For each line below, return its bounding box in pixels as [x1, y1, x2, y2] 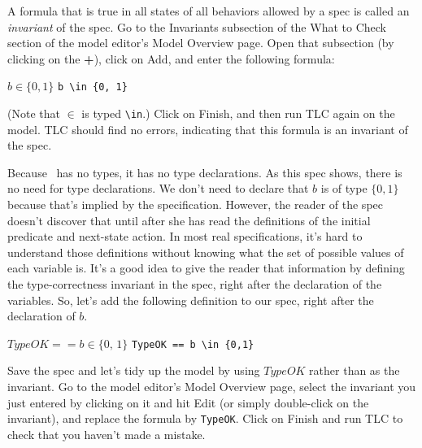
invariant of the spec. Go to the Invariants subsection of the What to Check [7, 18, 386, 35]
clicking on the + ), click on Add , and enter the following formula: [7, 50, 335, 67]
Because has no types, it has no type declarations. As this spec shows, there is [7, 163, 402, 181]
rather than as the [309, 362, 400, 379]
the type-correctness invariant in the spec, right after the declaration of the [7, 276, 382, 293]
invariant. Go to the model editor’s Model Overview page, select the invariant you [7, 378, 416, 395]
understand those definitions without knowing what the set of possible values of [7, 243, 404, 260]
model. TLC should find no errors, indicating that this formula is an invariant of [7, 120, 408, 137]
